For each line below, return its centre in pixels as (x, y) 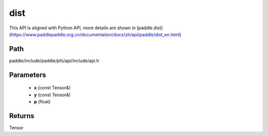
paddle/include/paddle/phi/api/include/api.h (54, 61)
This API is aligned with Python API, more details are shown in (72, 28)
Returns (22, 116)
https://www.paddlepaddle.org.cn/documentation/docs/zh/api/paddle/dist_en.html (95, 34)
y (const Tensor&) (52, 95)
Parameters (28, 75)
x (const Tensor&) (52, 88)
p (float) (42, 102)
